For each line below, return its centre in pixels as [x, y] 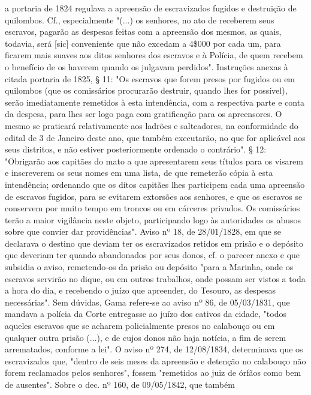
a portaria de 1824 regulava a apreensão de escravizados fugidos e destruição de [151, 8]
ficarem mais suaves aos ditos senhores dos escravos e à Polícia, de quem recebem [154, 55]
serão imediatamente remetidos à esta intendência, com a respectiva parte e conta [155, 102]
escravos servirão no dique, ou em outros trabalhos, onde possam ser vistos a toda [155, 278]
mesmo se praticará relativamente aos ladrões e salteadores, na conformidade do [152, 125]
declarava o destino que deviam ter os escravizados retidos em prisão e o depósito [154, 243]
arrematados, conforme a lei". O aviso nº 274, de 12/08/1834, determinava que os [154, 349]
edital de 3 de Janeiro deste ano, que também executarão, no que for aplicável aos [155, 137]
